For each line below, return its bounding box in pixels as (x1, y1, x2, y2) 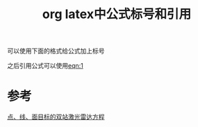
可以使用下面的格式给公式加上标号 (7, 46, 105, 56)
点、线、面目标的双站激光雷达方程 (7, 112, 105, 121)
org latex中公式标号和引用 (42, 6, 192, 22)
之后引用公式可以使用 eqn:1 (7, 62, 83, 70)
